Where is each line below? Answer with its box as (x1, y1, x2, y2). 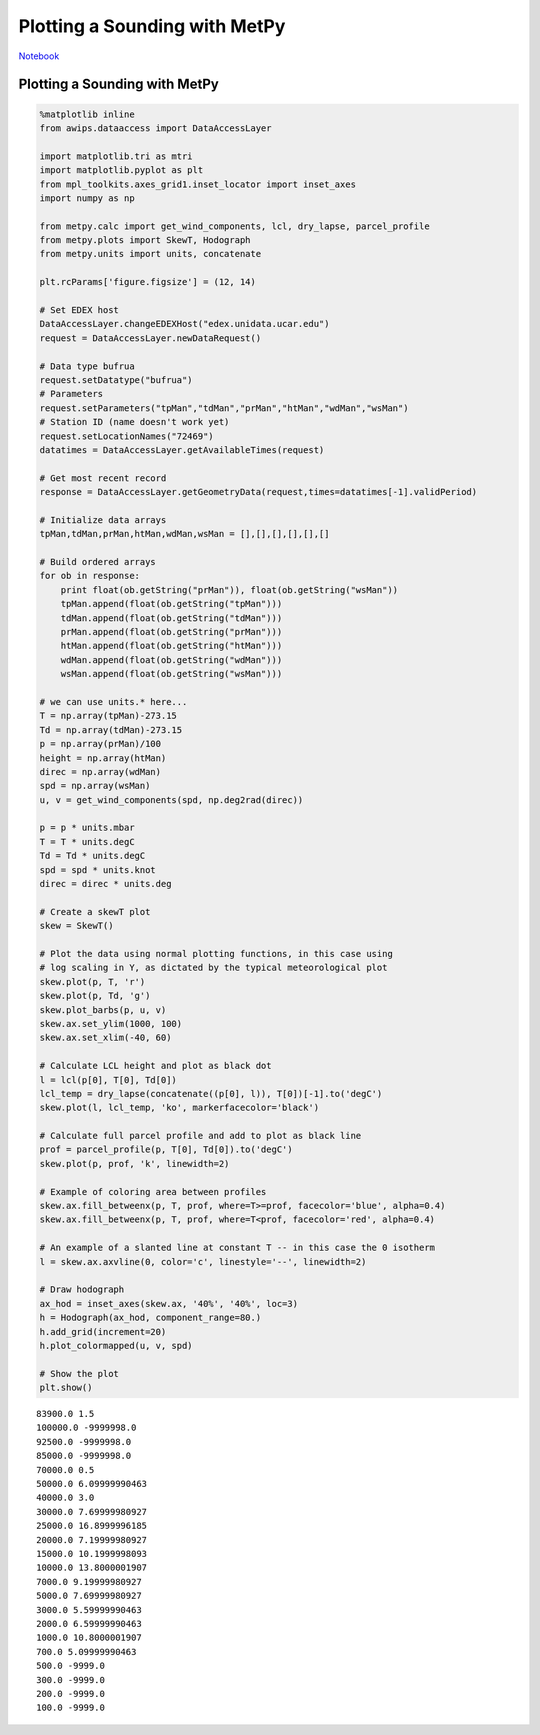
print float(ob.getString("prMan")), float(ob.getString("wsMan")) (60, 584, 399, 595)
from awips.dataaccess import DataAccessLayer (39, 122, 272, 134)
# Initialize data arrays (39, 514, 167, 525)
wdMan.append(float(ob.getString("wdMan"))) (60, 654, 283, 665)
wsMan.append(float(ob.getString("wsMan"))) (60, 668, 283, 680)
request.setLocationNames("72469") (39, 430, 214, 442)
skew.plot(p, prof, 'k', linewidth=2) (39, 1158, 230, 1169)
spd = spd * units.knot (39, 864, 157, 875)
